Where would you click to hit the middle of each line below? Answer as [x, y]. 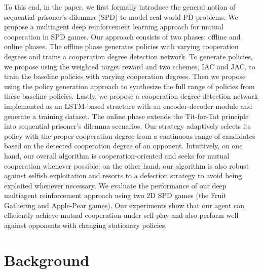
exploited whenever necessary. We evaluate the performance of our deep [115, 185]
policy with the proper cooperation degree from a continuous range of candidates [130, 135]
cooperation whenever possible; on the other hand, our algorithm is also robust [127, 165]
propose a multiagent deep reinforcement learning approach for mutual [114, 27]
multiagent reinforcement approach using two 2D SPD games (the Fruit [115, 195]
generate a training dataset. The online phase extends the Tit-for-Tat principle [126, 116]
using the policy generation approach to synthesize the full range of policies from [129, 86]
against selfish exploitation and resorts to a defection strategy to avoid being [123, 175]
